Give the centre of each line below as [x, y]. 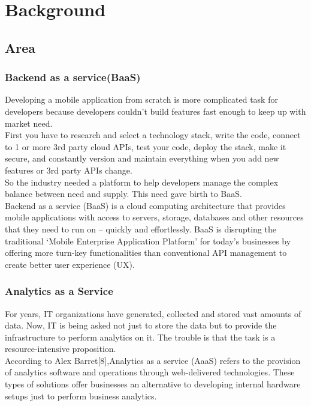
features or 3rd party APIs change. [69, 170]
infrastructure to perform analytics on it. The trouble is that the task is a [140, 337]
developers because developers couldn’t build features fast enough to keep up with [155, 111]
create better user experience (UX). [70, 264]
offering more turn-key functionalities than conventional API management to [146, 253]
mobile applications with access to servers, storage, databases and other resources [154, 217]
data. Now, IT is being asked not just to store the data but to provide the [141, 325]
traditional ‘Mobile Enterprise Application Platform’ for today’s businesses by [148, 241]
